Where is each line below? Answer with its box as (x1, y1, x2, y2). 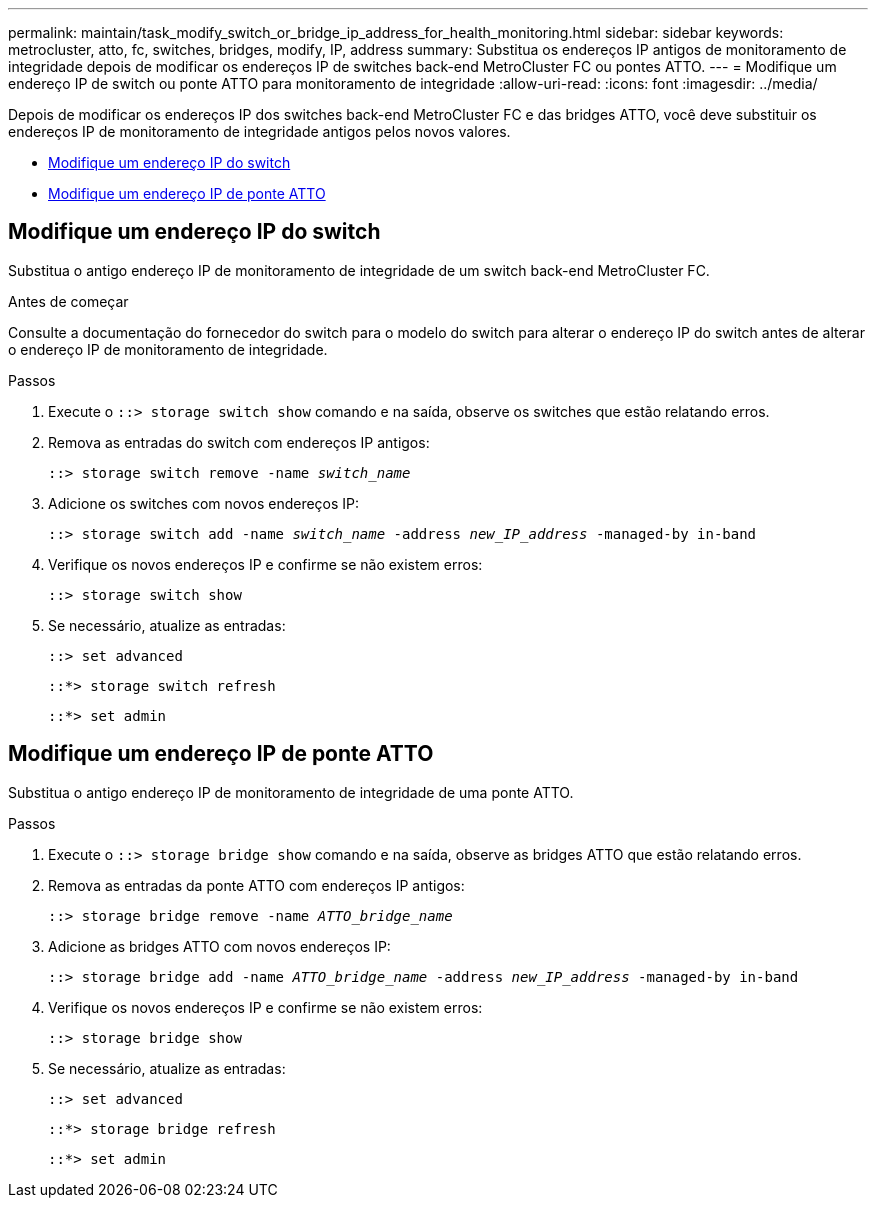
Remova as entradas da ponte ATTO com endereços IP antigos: (48, 876, 465, 894)
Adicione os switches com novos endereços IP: (48, 494, 360, 512)
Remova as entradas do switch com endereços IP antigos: (48, 433, 430, 451)
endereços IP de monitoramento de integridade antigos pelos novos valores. (8, 123, 511, 140)
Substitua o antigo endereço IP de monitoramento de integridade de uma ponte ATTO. (8, 783, 574, 801)
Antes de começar (8, 292, 129, 310)
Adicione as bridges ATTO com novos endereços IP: (48, 937, 391, 955)
